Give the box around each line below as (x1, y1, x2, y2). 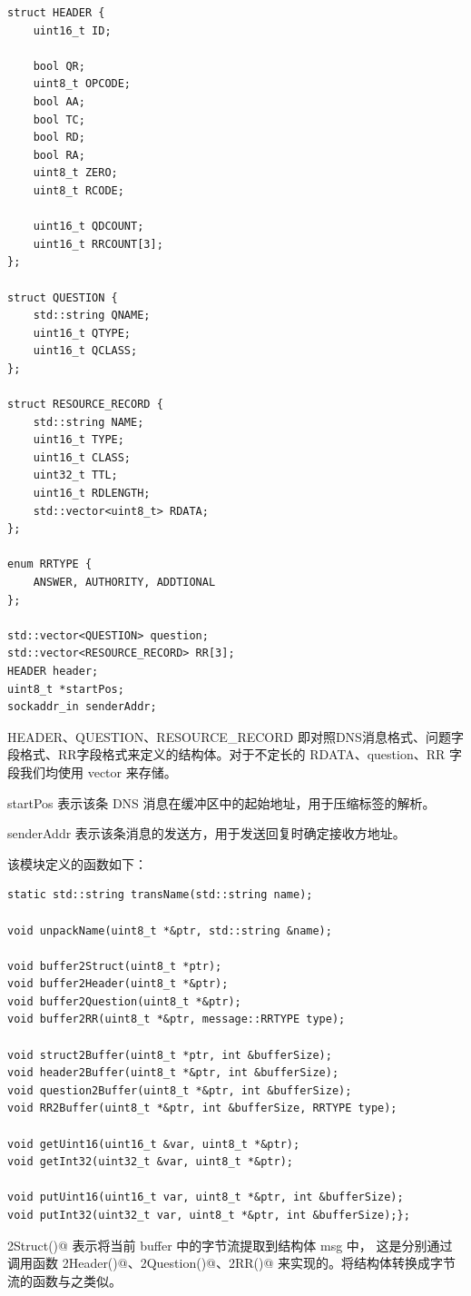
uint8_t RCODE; (33, 183, 124, 197)
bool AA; (33, 94, 85, 108)
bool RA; (33, 148, 85, 162)
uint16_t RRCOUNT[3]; (33, 237, 163, 251)
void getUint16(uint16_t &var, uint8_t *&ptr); (7, 1137, 300, 1151)
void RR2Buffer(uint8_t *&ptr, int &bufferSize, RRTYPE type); (7, 1102, 397, 1115)
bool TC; (33, 113, 85, 126)
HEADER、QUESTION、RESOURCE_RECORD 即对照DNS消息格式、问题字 (7, 727, 464, 746)
